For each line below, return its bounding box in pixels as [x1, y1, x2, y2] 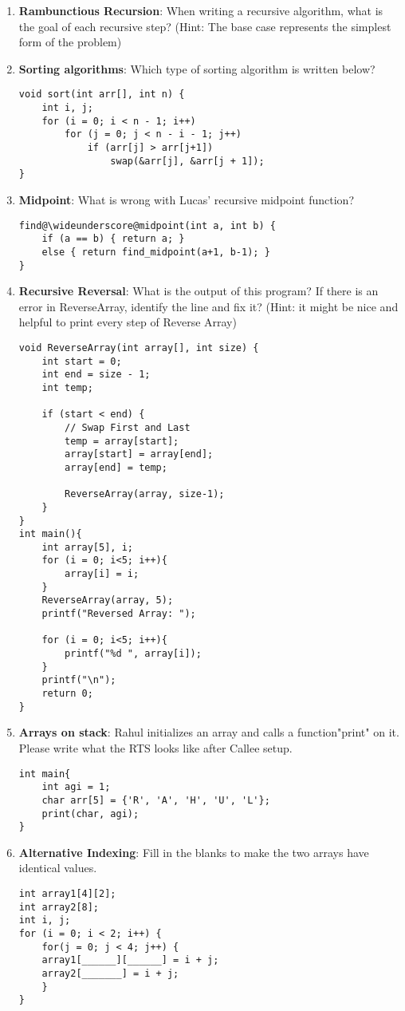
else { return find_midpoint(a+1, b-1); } [41, 246, 270, 258]
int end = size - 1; [41, 369, 151, 381]
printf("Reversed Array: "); [41, 608, 196, 620]
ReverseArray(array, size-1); [65, 488, 225, 500]
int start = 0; [41, 355, 122, 367]
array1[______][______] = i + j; [41, 954, 219, 966]
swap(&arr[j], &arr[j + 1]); [110, 155, 265, 167]
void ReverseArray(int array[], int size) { [18, 342, 259, 353]
